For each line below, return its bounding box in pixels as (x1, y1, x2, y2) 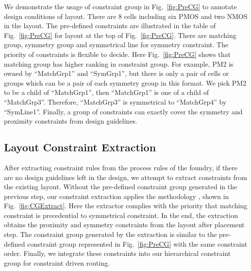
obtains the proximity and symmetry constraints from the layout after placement (4, 219, 245, 230)
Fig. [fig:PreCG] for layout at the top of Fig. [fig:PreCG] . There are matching (4, 30, 236, 40)
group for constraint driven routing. (4, 257, 110, 268)
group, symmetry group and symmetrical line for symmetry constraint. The (4, 39, 229, 50)
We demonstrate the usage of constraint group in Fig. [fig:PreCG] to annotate (4, 1, 237, 11)
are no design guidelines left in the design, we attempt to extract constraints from (4, 172, 248, 182)
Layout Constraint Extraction (4, 140, 156, 155)
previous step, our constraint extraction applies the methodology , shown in (4, 191, 229, 201)
